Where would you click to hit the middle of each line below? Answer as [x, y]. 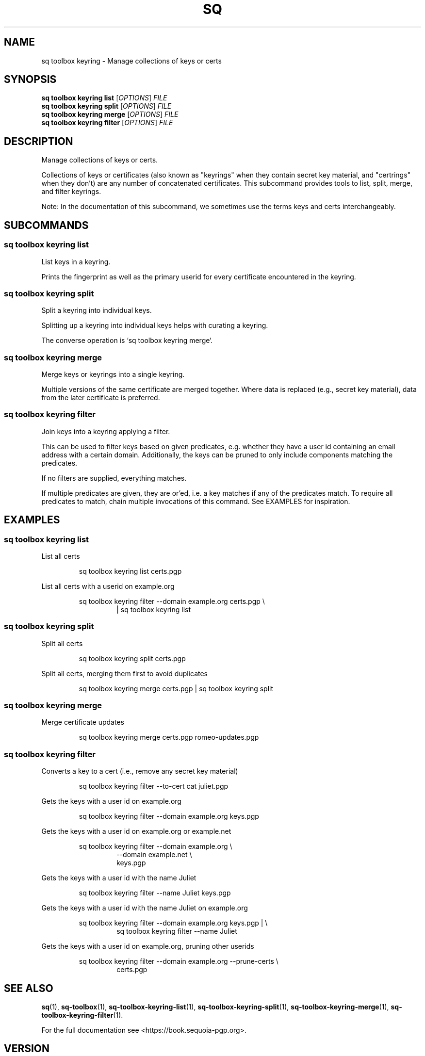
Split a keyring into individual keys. [97, 310]
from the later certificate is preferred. [101, 398]
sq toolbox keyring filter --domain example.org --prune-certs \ [179, 961]
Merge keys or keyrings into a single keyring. [113, 374]
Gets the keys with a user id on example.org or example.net [136, 831]
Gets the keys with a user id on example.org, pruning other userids [148, 946]
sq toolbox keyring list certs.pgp [130, 571]
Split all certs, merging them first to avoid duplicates [125, 673]
